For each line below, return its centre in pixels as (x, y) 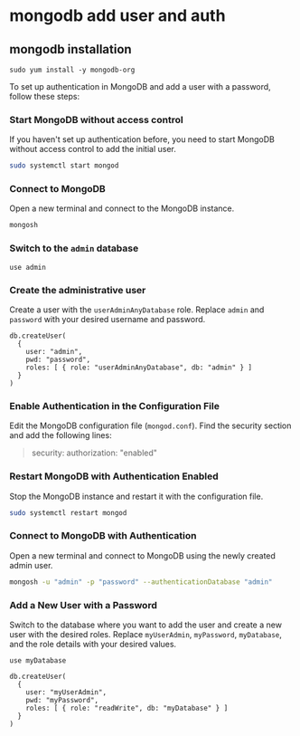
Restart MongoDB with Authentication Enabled (114, 476)
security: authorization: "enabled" (94, 453)
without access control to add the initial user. (93, 149)
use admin (28, 267)
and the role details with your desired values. (93, 644)
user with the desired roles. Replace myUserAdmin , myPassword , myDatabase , (146, 634)
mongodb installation (71, 49)
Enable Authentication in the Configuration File (114, 406)
